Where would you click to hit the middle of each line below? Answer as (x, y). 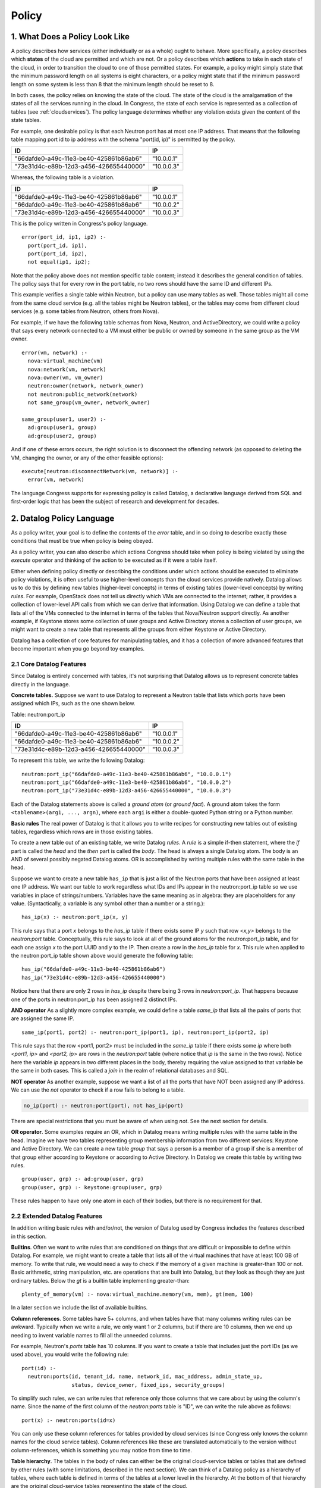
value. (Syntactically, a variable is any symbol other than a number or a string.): (108, 904)
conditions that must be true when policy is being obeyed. (82, 541)
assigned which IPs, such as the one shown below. (73, 704)
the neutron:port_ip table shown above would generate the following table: (102, 955)
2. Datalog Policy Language (63, 518)
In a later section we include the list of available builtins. (79, 1308)
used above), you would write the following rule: (70, 1355)
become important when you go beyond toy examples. (78, 649)
